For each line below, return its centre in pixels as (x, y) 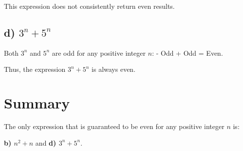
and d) (46, 142)
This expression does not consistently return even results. (89, 6)
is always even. (114, 69)
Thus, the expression (35, 69)
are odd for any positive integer (99, 53)
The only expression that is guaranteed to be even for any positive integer (114, 126)
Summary (37, 103)
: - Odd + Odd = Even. (187, 53)
